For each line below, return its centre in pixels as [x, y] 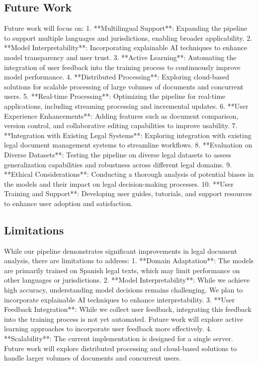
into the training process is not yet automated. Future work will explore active [124, 319]
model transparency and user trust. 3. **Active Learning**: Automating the [120, 57]
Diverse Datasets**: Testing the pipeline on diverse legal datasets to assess [118, 154]
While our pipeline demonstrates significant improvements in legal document [121, 251]
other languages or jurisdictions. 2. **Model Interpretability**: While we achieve [127, 280]
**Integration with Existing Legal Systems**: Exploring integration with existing [128, 135]
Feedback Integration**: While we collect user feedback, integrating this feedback [128, 309]
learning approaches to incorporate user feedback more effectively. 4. [108, 329]
